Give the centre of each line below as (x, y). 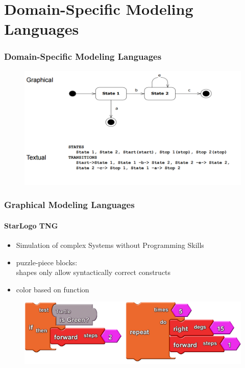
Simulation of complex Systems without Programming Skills (110, 245)
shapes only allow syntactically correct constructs (93, 272)
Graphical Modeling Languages (69, 205)
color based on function (53, 289)
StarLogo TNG (31, 225)
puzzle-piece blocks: (47, 262)
